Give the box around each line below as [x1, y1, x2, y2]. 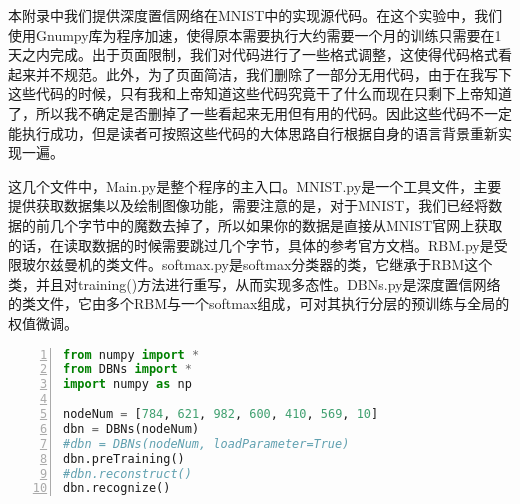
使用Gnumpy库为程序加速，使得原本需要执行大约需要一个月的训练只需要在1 [8, 24, 502, 45]
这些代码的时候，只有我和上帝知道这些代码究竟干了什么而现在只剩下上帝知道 [8, 83, 512, 104]
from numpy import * [63, 347, 200, 362]
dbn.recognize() [63, 481, 171, 496]
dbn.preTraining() [63, 451, 185, 466]
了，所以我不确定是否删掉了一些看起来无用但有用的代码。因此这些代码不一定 [8, 102, 512, 123]
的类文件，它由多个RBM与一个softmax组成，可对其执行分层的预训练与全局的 [8, 293, 510, 314]
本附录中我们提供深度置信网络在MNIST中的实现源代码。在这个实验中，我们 [8, 5, 503, 25]
